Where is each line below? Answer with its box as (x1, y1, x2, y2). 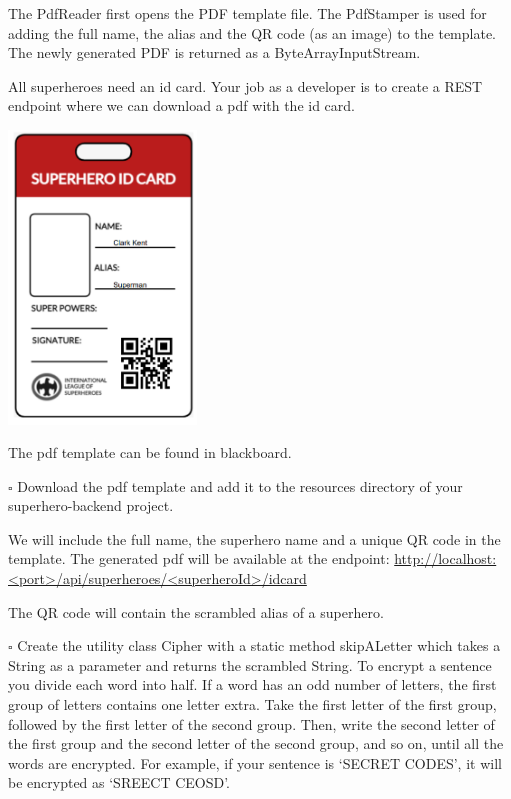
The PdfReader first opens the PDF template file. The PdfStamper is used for (8, 3, 487, 23)
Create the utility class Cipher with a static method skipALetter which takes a (17, 635, 501, 656)
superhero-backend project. (8, 495, 174, 516)
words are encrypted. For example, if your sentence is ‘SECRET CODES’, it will (8, 752, 502, 773)
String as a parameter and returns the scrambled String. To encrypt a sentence (8, 654, 492, 675)
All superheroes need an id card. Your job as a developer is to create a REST (8, 75, 483, 96)
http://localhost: (394, 548, 497, 569)
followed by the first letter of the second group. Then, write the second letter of (8, 713, 495, 734)
